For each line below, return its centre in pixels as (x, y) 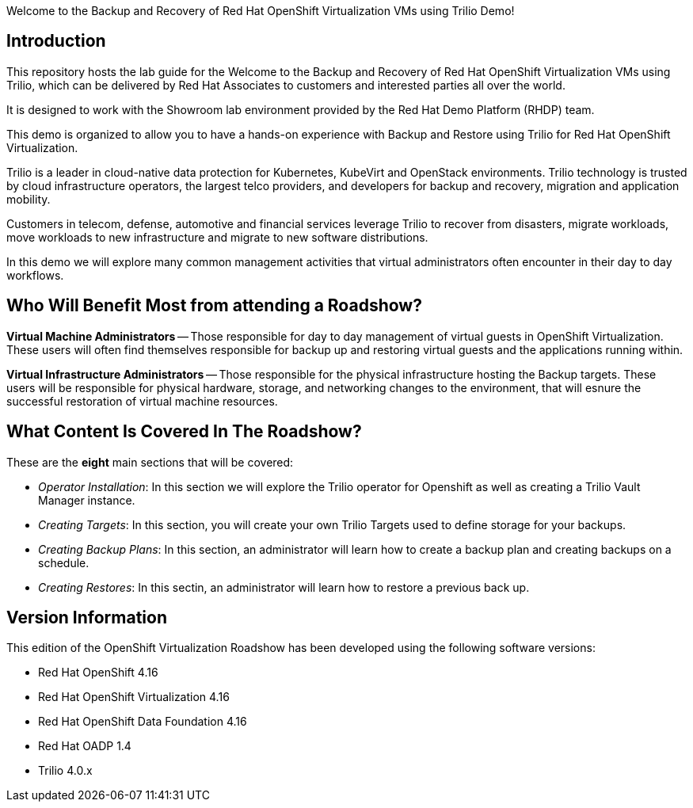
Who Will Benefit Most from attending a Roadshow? (214, 306)
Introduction (56, 41)
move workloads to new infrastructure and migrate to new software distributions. (217, 237)
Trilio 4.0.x (65, 771)
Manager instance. (87, 500)
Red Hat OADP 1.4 (85, 746)
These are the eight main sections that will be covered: (150, 462)
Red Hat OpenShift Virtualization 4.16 (134, 697)
